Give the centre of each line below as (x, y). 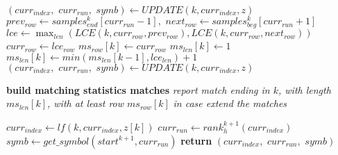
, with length (305, 89)
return (196, 140)
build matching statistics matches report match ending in (138, 89)
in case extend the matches (230, 103)
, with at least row (86, 103)
